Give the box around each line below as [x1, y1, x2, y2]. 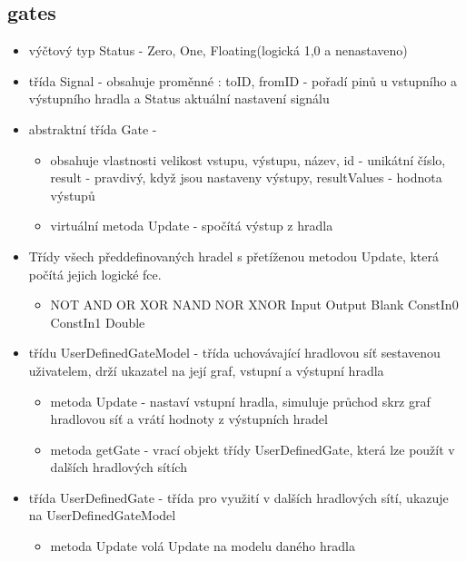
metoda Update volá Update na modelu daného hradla [50, 536, 355, 556]
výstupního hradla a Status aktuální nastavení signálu [28, 89, 330, 108]
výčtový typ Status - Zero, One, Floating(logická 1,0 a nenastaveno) [28, 41, 408, 60]
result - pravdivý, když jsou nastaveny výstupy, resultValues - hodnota [50, 168, 442, 187]
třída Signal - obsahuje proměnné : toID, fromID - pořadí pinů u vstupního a [28, 71, 458, 90]
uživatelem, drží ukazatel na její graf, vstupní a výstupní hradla [28, 360, 384, 379]
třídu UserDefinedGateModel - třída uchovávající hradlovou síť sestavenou [28, 343, 441, 362]
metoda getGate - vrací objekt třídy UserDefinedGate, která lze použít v [50, 439, 455, 458]
